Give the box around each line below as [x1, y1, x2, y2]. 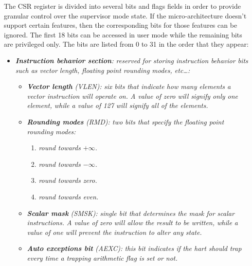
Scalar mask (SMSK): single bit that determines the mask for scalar [27, 208, 234, 218]
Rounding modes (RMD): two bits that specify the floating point [27, 116, 224, 126]
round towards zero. [38, 175, 97, 185]
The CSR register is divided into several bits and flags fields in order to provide [4, 1, 241, 11]
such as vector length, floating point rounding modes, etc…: [15, 65, 190, 75]
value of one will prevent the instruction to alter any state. [27, 227, 202, 237]
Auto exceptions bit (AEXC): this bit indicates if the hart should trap [27, 243, 242, 253]
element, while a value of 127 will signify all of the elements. [27, 100, 208, 110]
